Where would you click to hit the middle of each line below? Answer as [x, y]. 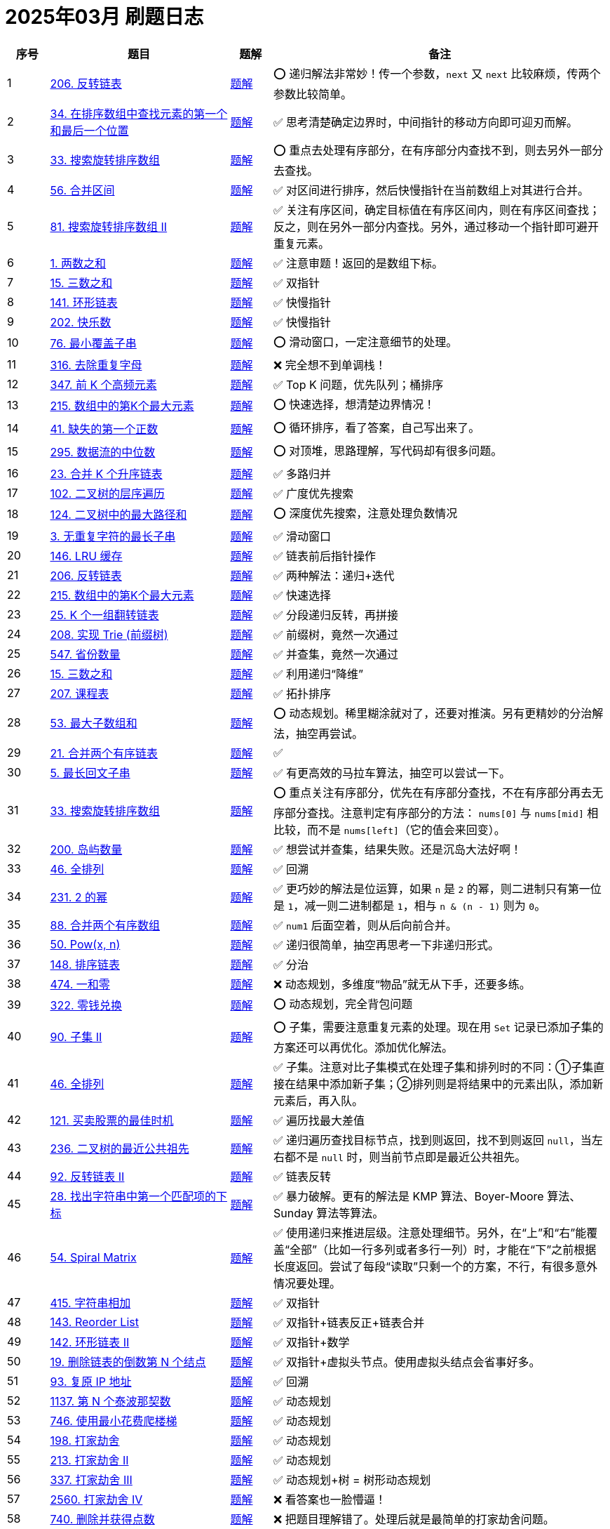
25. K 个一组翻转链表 [104, 615]
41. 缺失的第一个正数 [104, 429]
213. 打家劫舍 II [89, 1460]
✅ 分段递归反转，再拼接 [336, 615]
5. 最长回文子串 [90, 773]
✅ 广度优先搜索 [314, 493]
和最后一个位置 [89, 130]
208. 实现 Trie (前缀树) [109, 634]
